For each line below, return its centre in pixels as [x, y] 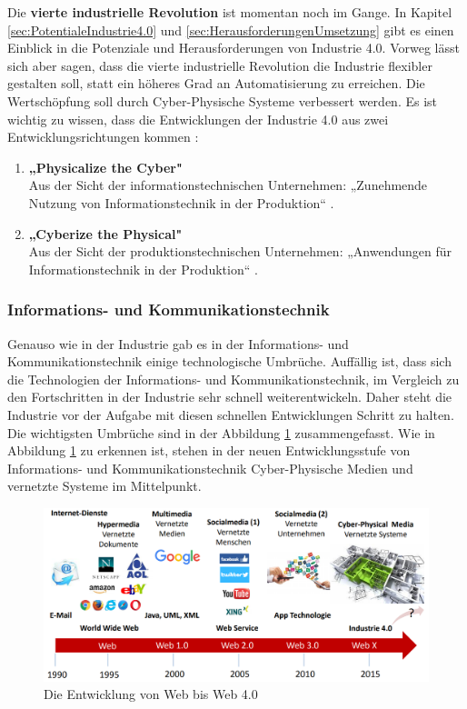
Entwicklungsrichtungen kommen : [103, 137]
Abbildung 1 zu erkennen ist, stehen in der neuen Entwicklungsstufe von [209, 450]
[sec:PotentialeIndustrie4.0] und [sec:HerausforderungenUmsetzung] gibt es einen [231, 30]
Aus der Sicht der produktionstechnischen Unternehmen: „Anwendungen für [240, 251]
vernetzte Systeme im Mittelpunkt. [104, 486]
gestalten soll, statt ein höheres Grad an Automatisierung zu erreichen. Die [216, 83]
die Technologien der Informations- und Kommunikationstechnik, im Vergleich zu [233, 379]
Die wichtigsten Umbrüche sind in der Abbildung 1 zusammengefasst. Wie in [221, 432]
